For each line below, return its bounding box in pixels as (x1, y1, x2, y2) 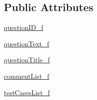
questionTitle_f (4, 55, 50, 65)
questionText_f (4, 38, 49, 48)
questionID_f (4, 22, 43, 32)
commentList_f (4, 71, 49, 81)
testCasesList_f (4, 87, 50, 97)
